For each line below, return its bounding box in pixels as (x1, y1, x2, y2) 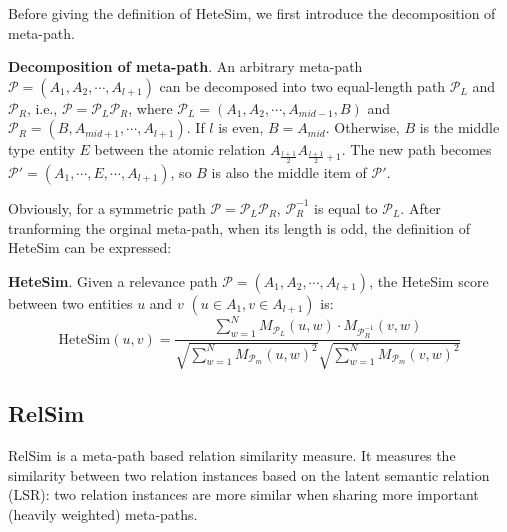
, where (128, 97, 173, 118)
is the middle (419, 117, 500, 138)
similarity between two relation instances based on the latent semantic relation (8, 464, 490, 485)
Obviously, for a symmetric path (8, 197, 206, 218)
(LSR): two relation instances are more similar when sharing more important (8, 484, 479, 505)
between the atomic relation (94, 139, 266, 160)
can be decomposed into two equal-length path (159, 75, 446, 96)
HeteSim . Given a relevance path (8, 270, 218, 291)
